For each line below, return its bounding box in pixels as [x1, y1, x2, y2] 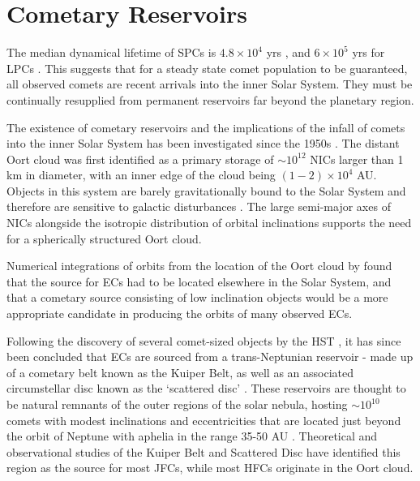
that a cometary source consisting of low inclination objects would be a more [6, 289, 388, 306]
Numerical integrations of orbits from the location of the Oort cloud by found [6, 257, 392, 274]
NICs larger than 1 [310, 150, 404, 167]
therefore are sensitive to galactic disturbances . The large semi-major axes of [6, 198, 391, 215]
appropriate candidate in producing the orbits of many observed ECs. [6, 305, 353, 322]
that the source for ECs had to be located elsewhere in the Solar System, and [6, 273, 392, 290]
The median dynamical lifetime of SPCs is [6, 44, 216, 61]
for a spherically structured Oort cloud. [6, 230, 202, 247]
